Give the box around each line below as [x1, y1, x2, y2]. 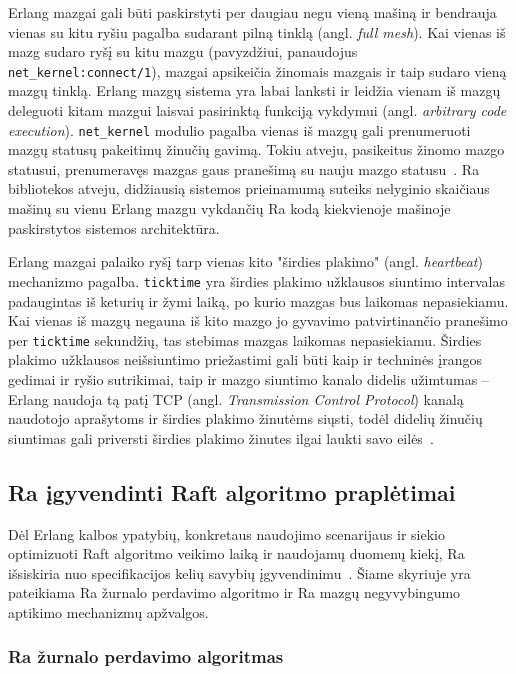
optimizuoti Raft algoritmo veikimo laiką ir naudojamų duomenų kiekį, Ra [8, 543, 465, 564]
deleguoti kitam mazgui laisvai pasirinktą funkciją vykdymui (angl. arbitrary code [8, 100, 507, 121]
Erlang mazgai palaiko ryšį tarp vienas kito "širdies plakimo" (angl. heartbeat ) [8, 251, 483, 272]
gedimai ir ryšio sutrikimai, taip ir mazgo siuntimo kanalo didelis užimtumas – [8, 368, 489, 389]
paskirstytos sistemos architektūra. [8, 217, 220, 238]
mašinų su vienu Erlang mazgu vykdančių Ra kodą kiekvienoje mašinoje [8, 198, 451, 219]
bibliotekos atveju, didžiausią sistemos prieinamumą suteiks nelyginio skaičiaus [8, 178, 490, 199]
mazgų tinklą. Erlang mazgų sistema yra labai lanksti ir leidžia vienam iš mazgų [8, 80, 501, 101]
